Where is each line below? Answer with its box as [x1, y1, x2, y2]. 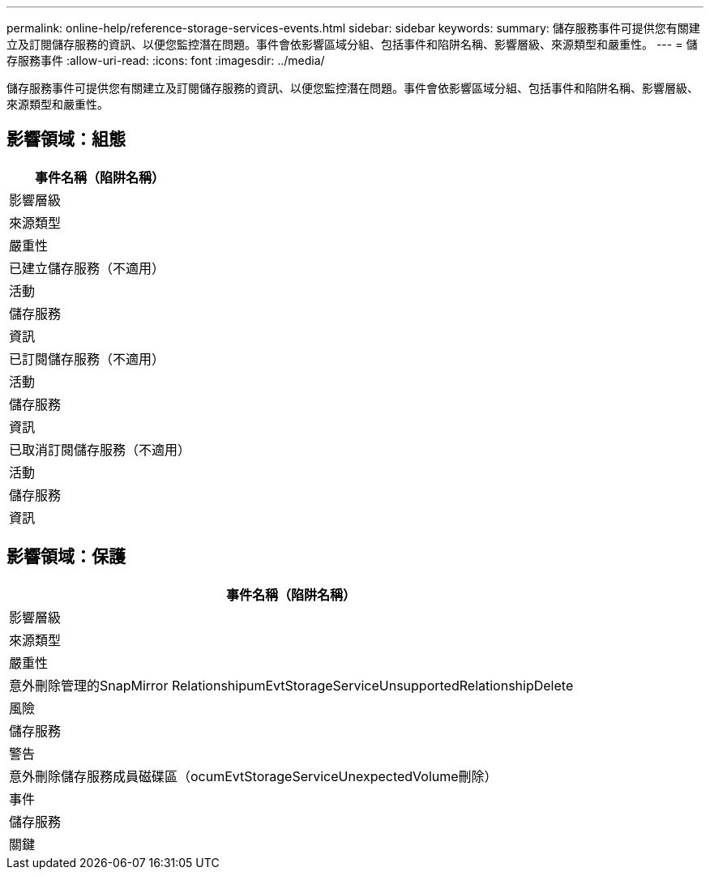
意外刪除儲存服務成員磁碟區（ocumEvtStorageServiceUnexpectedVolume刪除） [9, 767, 498, 784]
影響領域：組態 [6, 129, 126, 150]
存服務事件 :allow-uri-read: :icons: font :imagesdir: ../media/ [6, 53, 325, 67]
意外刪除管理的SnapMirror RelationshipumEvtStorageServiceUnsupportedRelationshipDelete [9, 677, 574, 694]
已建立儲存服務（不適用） [9, 259, 165, 276]
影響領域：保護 [6, 546, 126, 567]
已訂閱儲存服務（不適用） [9, 350, 165, 367]
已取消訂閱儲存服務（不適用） [9, 441, 191, 458]
